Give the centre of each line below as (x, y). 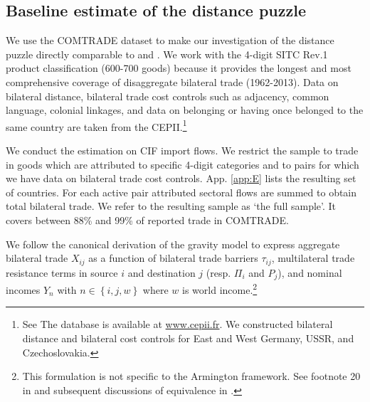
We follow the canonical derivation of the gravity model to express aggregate (173, 244)
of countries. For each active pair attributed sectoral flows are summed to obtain (181, 192)
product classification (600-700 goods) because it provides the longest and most (179, 68)
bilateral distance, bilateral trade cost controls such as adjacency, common (168, 96)
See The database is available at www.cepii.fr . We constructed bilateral (178, 324)
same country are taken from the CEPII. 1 (96, 125)
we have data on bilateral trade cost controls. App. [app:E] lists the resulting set (181, 178)
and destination (162, 272)
